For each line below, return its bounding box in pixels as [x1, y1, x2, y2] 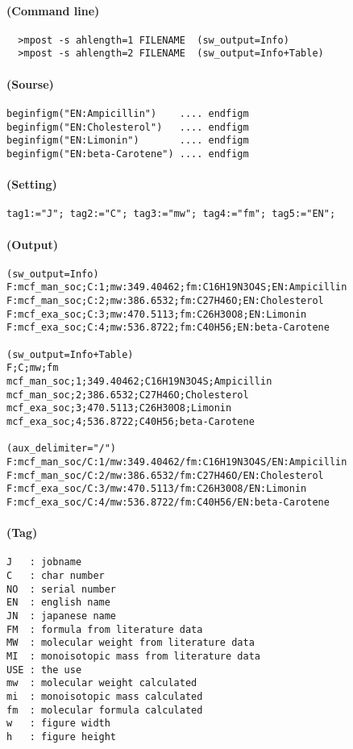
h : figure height [6, 730, 117, 743]
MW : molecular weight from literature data [6, 637, 255, 649]
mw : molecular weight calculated [6, 677, 197, 689]
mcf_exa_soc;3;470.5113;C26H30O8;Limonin [6, 402, 232, 414]
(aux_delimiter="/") [6, 443, 117, 455]
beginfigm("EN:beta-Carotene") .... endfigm [6, 148, 249, 160]
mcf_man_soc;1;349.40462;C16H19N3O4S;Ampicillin [6, 376, 272, 388]
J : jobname [6, 556, 82, 568]
